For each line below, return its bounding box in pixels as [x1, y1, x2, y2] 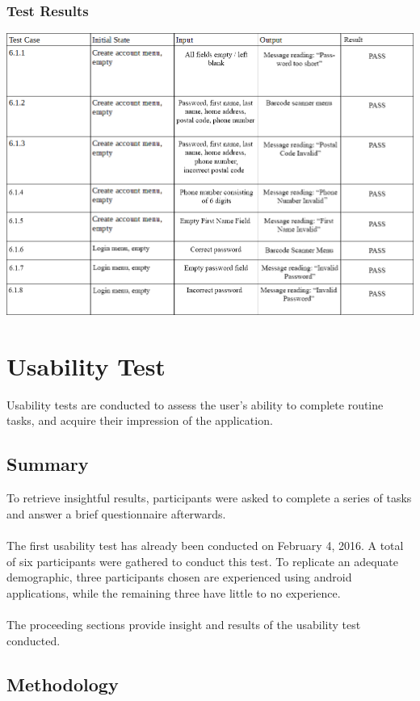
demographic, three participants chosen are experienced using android [6, 569, 352, 586]
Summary [6, 451, 89, 476]
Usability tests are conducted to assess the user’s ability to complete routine [6, 396, 384, 413]
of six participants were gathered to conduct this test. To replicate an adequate [6, 552, 399, 569]
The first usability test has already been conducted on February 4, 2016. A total [6, 537, 404, 554]
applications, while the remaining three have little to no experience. [6, 584, 341, 601]
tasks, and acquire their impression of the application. [6, 412, 273, 429]
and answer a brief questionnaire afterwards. [6, 505, 226, 522]
